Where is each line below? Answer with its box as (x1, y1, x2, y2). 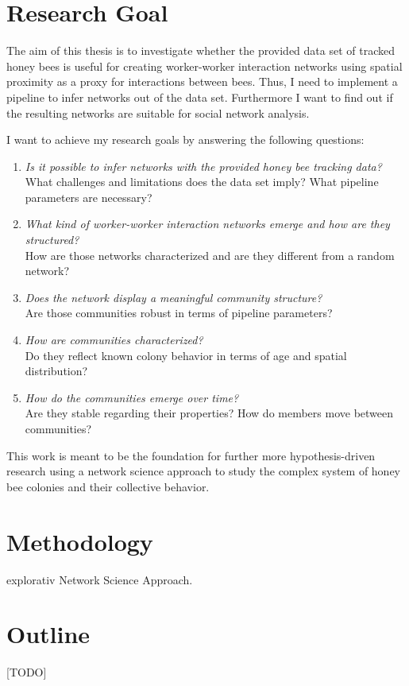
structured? (25, 231, 79, 248)
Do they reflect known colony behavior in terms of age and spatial (25, 347, 347, 363)
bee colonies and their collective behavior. (6, 478, 210, 494)
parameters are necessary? (25, 188, 152, 205)
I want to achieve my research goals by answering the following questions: (6, 131, 365, 148)
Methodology (6, 525, 153, 557)
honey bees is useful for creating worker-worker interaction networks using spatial (6, 57, 403, 74)
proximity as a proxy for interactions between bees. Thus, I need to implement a (6, 73, 398, 90)
